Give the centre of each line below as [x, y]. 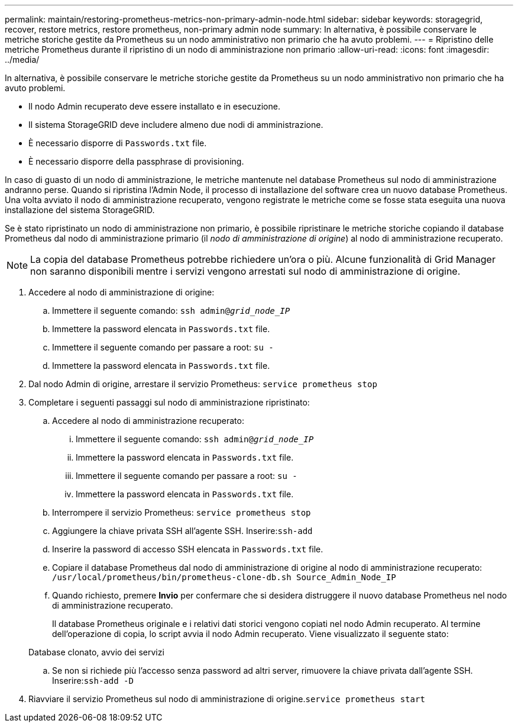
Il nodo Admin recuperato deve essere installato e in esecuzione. [154, 106]
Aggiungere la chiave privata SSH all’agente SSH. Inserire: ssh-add [182, 531]
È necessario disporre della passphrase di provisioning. [136, 161]
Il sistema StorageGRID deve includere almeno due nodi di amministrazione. [176, 125]
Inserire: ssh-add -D [93, 681]
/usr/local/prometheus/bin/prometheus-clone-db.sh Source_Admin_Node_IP [224, 577]
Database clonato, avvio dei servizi [96, 652]
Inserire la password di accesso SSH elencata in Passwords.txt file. [188, 549]
